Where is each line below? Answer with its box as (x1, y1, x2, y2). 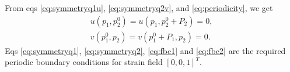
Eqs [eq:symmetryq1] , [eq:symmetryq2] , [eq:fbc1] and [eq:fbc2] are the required (5, 44, 286, 56)
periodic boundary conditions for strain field (5, 56, 163, 68)
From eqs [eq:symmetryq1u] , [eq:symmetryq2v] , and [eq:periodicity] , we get (5, 2, 273, 13)
